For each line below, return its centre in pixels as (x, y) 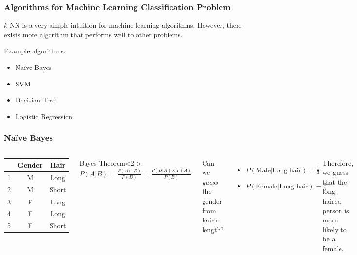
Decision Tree (35, 100)
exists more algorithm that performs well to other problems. (93, 34)
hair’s (210, 220)
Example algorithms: (35, 51)
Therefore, (338, 162)
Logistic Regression (44, 116)
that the (335, 181)
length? (213, 229)
